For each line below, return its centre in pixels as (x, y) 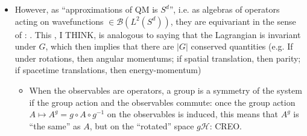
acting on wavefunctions (59, 21)
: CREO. (226, 125)
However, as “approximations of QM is (86, 9)
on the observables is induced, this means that (192, 114)
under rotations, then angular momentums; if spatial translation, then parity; (158, 58)
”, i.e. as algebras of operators (224, 9)
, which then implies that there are (110, 46)
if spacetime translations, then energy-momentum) (108, 70)
